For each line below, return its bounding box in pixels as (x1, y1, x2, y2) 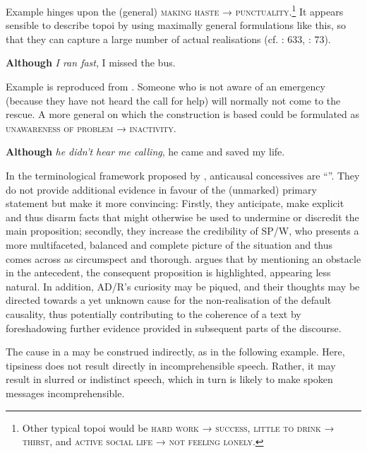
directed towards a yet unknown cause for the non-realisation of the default (6, 293, 332, 307)
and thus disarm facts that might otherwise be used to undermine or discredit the (6, 209, 359, 224)
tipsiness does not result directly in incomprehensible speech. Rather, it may (6, 358, 336, 372)
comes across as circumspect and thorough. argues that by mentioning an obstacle (6, 251, 361, 266)
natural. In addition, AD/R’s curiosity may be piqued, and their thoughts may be (6, 278, 360, 293)
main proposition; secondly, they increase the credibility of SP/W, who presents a (6, 223, 359, 238)
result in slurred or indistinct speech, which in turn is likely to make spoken (6, 372, 333, 387)
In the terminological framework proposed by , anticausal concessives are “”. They (6, 168, 360, 182)
